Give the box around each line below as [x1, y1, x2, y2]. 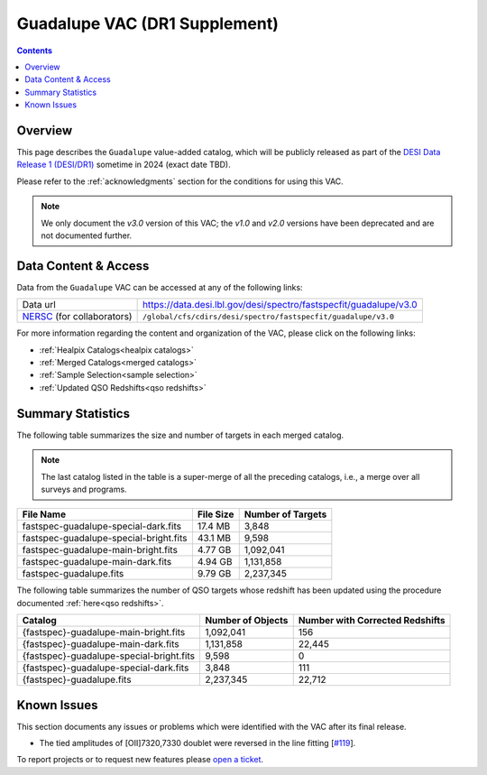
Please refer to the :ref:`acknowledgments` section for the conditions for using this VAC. [16, 176, 345, 187]
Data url [22, 299, 56, 311]
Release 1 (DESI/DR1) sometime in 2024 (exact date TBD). [16, 159, 231, 171]
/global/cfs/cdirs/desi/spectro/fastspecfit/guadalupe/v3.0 [142, 311, 394, 321]
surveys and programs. [41, 484, 127, 494]
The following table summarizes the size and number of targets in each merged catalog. [16, 429, 345, 440]
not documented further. [41, 230, 133, 241]
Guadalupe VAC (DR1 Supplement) [16, 14, 280, 33]
